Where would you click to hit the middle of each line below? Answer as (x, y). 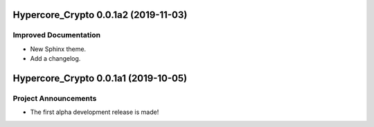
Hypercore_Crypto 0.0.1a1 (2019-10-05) (100, 78)
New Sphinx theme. (58, 49)
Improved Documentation (57, 35)
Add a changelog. (55, 59)
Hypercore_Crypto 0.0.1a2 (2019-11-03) (100, 15)
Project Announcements (55, 98)
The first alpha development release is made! (95, 112)
